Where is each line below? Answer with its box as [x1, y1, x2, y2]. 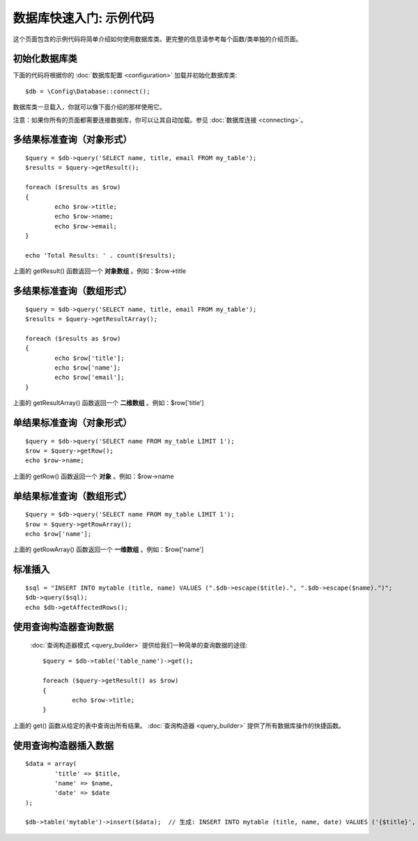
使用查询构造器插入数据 [13, 739, 114, 751]
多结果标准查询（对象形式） [13, 134, 132, 146]
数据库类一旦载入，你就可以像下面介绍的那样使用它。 [13, 103, 166, 111]
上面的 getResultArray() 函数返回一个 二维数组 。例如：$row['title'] [13, 399, 205, 407]
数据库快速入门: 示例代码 [13, 10, 155, 26]
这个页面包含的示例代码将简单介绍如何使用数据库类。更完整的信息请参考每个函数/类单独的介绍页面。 [13, 35, 302, 43]
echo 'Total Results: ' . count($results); [25, 251, 176, 259]
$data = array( [25, 760, 77, 768]
